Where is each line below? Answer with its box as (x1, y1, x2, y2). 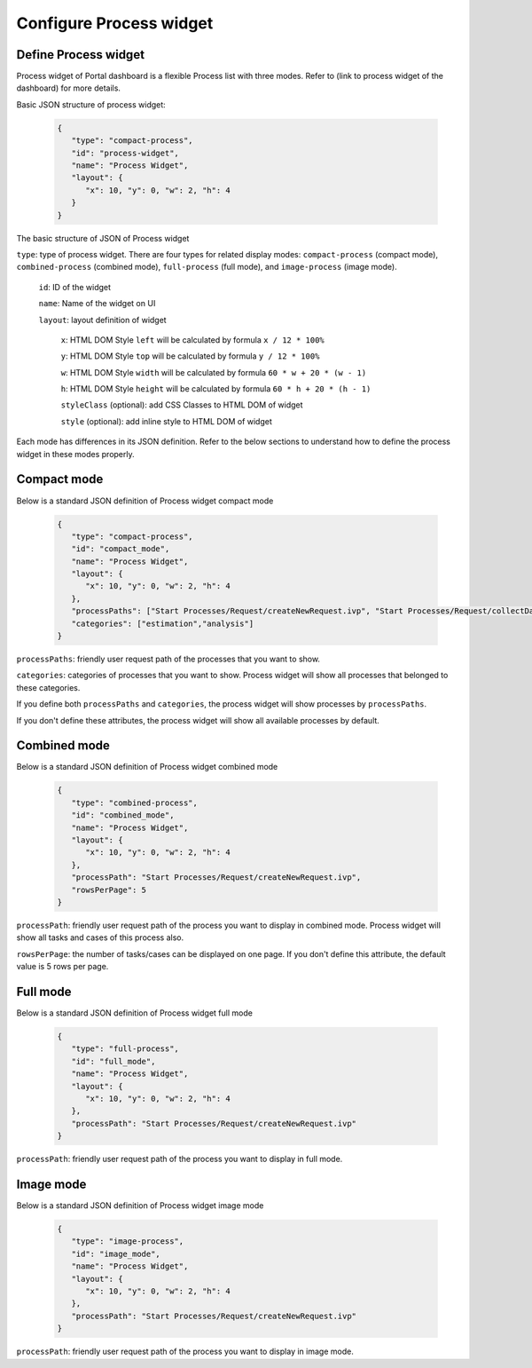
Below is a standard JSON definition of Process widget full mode (16, 1008, 253, 1018)
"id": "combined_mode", (71, 811, 175, 820)
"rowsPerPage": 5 (71, 884, 146, 895)
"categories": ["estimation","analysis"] (71, 618, 254, 629)
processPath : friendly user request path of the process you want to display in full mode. (16, 1154, 343, 1165)
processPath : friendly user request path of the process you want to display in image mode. (16, 1346, 354, 1357)
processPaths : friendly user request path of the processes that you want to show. (16, 653, 321, 665)
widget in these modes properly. (16, 448, 135, 459)
